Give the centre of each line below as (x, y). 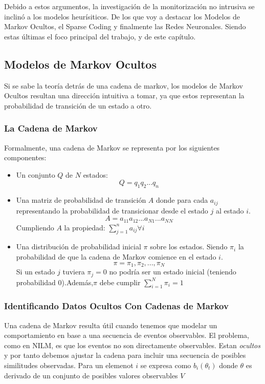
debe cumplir (120, 282)
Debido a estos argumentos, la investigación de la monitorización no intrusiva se (129, 6)
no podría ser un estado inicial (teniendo (173, 272)
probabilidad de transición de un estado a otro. (78, 105)
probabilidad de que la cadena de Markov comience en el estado (116, 257)
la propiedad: (85, 227)
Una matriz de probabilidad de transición (81, 200)
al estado (230, 210)
